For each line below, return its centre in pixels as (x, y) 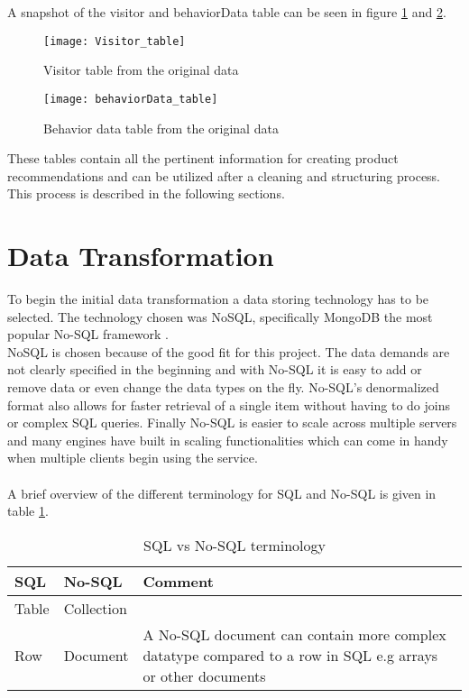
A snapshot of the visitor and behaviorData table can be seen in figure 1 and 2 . (227, 12)
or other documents (204, 675)
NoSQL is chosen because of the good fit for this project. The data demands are (229, 351)
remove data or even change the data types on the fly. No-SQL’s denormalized (223, 386)
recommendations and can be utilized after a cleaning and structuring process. (224, 175)
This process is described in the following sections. (146, 193)
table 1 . (28, 511)
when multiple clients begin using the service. (133, 458)
